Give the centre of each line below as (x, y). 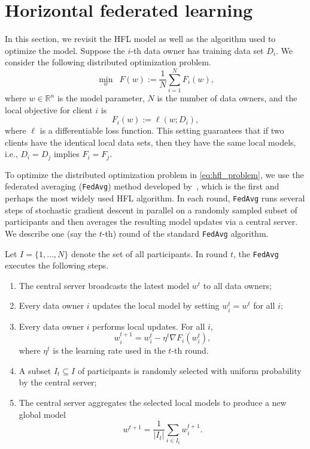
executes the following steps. (57, 265)
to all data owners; (237, 285)
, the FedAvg (256, 253)
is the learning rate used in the (109, 350)
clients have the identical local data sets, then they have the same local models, (151, 142)
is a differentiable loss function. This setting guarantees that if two (162, 130)
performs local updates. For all (149, 326)
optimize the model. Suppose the (65, 50)
